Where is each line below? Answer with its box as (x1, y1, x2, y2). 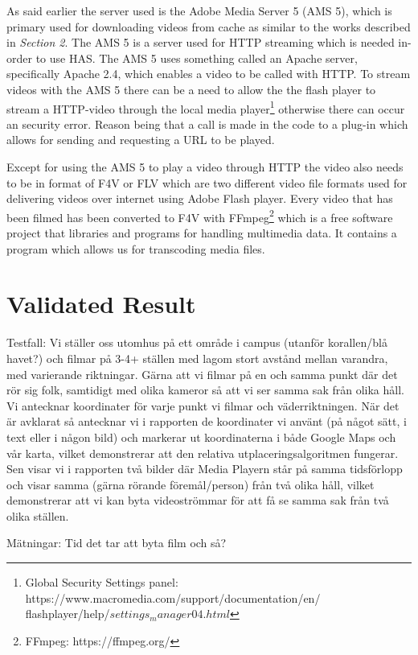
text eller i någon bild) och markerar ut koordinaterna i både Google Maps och (6, 428, 396, 445)
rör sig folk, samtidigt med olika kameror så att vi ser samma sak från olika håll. (6, 381, 404, 398)
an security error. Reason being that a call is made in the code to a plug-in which (6, 115, 408, 132)
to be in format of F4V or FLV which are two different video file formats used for (6, 174, 408, 191)
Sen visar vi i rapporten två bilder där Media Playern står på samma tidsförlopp (6, 460, 403, 477)
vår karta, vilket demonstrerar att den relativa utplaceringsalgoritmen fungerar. (6, 444, 399, 461)
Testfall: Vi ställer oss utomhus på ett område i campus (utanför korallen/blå (6, 334, 387, 351)
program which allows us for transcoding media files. (6, 240, 265, 257)
